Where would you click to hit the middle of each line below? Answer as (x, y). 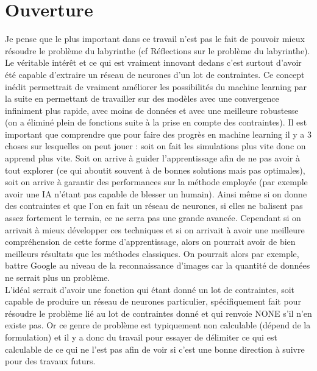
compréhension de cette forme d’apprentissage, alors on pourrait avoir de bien (150, 242)
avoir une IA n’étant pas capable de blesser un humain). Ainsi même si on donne (156, 193)
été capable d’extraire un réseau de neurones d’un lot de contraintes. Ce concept (155, 74)
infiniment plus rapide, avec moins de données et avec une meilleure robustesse (152, 110)
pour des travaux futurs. (50, 361)
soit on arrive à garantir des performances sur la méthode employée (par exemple (156, 182)
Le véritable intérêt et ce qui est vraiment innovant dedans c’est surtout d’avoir (153, 62)
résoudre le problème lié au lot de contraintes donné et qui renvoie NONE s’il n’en (158, 313)
